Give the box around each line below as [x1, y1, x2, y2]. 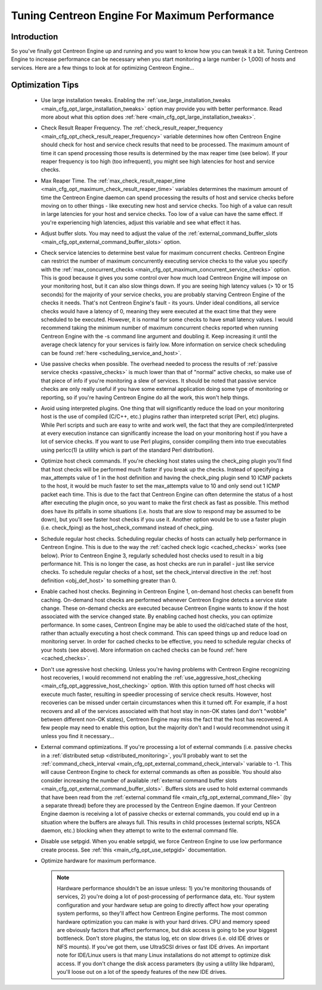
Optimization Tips [11, 79, 79, 90]
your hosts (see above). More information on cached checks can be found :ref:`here [41, 646, 247, 653]
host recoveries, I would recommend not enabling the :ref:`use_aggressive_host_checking [41, 674, 262, 681]
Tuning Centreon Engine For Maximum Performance [11, 9, 274, 22]
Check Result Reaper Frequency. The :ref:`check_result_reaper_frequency [41, 124, 223, 131]
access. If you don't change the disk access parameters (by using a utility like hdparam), [57, 960, 275, 967]
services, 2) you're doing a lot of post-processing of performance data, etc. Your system [57, 893, 275, 900]
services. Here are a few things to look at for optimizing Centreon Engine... [11, 64, 194, 71]
